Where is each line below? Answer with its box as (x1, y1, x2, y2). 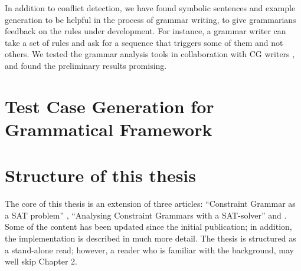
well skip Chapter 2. (5, 255, 78, 267)
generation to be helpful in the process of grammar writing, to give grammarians (5, 13, 296, 25)
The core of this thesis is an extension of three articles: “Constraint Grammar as (5, 197, 296, 210)
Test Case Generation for (5, 94, 214, 118)
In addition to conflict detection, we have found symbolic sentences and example (5, 2, 296, 14)
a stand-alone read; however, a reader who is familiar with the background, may (5, 243, 294, 256)
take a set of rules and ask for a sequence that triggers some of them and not (5, 36, 283, 48)
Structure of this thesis (5, 163, 196, 187)
